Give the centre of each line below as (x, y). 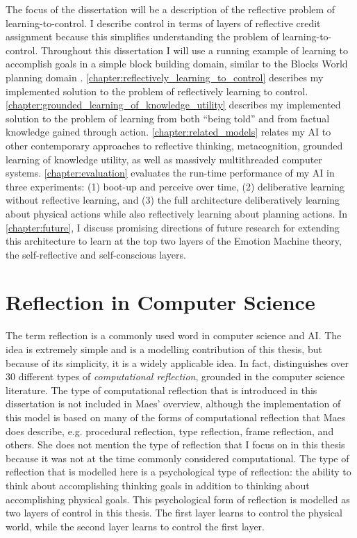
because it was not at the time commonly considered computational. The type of (177, 458)
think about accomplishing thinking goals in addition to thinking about (158, 485)
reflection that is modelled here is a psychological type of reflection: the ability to (178, 472)
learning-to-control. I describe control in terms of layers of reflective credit (163, 23)
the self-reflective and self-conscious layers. (96, 254)
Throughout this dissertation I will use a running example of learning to (194, 50)
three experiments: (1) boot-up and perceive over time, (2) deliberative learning (175, 186)
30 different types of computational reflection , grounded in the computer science (175, 376)
